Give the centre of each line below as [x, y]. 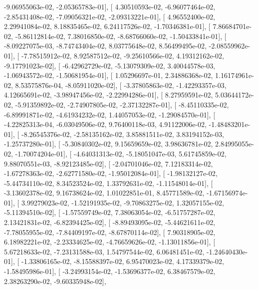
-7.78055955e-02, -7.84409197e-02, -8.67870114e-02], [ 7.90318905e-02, [110, 232]
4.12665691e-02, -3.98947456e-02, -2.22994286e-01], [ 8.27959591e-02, [109, 95]
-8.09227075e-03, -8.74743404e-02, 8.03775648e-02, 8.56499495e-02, [105, 46]
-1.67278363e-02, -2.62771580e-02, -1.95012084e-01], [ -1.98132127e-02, [111, 173]
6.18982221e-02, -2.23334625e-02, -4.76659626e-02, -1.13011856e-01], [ [110, 242]
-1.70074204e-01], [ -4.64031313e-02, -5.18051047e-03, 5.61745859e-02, [121, 153]
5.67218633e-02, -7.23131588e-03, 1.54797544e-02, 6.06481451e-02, [104, 251]
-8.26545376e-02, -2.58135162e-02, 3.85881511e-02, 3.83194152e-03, [123, 134]
